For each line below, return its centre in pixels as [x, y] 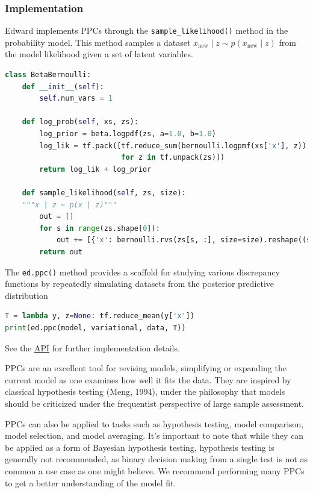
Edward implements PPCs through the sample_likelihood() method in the [147, 30]
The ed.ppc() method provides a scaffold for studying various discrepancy [142, 272]
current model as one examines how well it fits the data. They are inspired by [148, 379]
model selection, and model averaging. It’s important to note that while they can [154, 435]
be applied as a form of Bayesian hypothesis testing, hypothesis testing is [140, 447]
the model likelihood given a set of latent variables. [99, 54]
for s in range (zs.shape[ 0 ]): [100, 228]
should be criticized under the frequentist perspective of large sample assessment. [154, 403]
